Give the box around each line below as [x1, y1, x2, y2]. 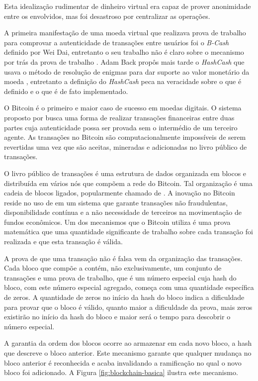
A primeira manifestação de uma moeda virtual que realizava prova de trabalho [4, 27, 246, 38]
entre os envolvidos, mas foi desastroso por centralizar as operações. [4, 10, 210, 21]
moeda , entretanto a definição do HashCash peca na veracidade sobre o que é [4, 76, 242, 87]
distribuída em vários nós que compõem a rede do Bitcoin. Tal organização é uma [4, 178, 253, 188]
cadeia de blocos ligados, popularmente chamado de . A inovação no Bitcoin [4, 188, 235, 198]
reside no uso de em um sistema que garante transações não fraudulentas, [4, 197, 228, 207]
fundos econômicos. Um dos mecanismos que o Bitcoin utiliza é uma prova [4, 216, 231, 227]
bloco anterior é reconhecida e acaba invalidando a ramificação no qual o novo [4, 357, 242, 368]
